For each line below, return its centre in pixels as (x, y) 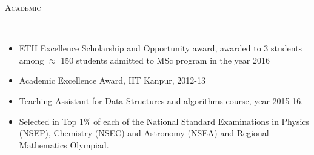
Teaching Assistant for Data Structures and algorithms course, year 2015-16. (161, 100)
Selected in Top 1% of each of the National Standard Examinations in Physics (164, 121)
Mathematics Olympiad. (64, 144)
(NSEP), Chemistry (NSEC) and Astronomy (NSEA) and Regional (144, 133)
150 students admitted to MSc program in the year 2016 (165, 60)
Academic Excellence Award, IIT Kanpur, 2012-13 (112, 80)
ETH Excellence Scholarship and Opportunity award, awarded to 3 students (161, 48)
